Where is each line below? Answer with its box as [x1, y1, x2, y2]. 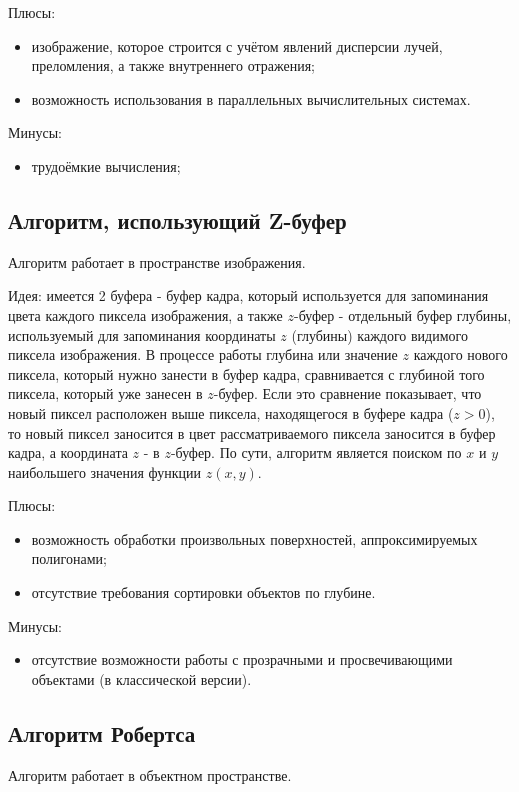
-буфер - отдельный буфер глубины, [293, 304, 512, 325]
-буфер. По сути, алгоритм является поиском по [170, 442, 462, 463]
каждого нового [413, 344, 508, 365]
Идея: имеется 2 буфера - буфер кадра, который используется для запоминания [8, 285, 489, 306]
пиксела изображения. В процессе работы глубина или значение [8, 344, 398, 365]
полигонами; [31, 548, 107, 569]
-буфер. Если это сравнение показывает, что [213, 383, 482, 404]
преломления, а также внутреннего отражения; [31, 55, 316, 76]
